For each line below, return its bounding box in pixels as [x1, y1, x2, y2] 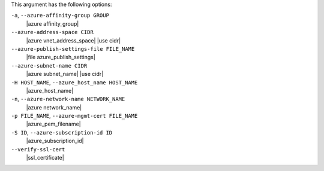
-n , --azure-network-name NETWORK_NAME [11, 96, 125, 103]
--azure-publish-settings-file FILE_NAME [11, 45, 135, 52]
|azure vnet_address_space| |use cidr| [26, 36, 121, 44]
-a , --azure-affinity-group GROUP [11, 12, 109, 19]
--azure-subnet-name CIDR [11, 62, 88, 69]
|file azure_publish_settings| [26, 54, 95, 61]
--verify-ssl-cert [11, 146, 65, 152]
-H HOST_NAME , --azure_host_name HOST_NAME [11, 78, 138, 86]
